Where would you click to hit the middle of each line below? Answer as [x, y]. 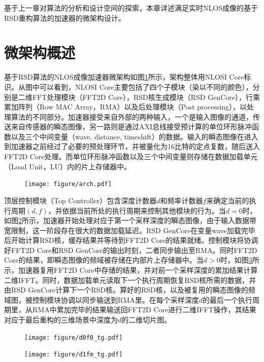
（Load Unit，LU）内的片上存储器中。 [68, 166]
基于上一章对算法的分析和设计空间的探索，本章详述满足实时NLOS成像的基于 [131, 8]
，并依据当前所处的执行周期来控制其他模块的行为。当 [137, 210]
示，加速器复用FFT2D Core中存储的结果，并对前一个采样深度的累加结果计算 [131, 270]
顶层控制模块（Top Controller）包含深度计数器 [80, 200]
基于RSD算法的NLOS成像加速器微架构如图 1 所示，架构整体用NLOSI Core [124, 77]
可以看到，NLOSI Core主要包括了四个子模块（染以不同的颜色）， [146, 86]
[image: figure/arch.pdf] [68, 184]
